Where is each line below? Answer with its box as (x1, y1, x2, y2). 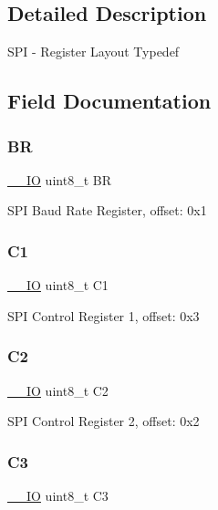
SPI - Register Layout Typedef (7, 42, 180, 61)
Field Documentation (7, 87, 212, 115)
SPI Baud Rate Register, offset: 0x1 (7, 201, 207, 220)
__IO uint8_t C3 (7, 486, 109, 505)
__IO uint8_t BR (7, 170, 111, 189)
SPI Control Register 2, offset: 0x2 (7, 411, 200, 431)
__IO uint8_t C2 (7, 380, 109, 400)
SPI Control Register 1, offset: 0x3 (7, 306, 200, 325)
